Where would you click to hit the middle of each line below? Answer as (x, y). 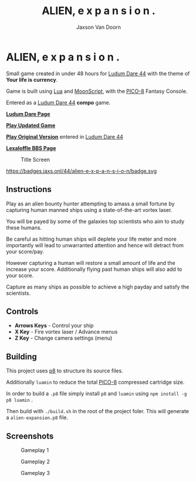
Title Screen (36, 159)
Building (21, 356)
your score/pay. (25, 251)
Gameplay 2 (35, 461)
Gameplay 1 (35, 450)
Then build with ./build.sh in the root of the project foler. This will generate (98, 411)
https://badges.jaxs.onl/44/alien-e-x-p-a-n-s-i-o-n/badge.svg (82, 171)
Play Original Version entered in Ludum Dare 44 (65, 137)
